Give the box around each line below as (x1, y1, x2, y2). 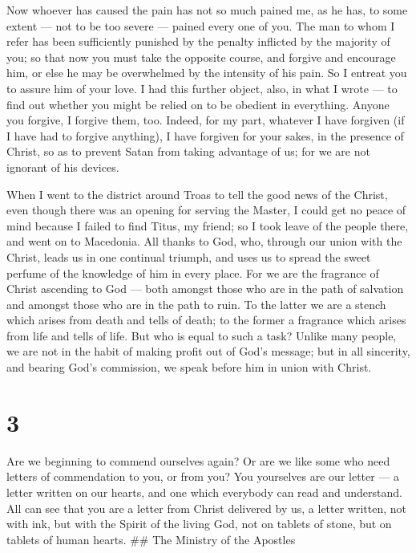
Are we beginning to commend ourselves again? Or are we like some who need (6, 452, 390, 469)
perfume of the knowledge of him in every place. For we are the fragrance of (6, 264, 379, 281)
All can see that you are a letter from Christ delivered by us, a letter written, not (6, 499, 407, 516)
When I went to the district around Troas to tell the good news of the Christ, (6, 185, 388, 202)
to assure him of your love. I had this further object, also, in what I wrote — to (6, 79, 398, 96)
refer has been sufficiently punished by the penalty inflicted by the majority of (6, 33, 390, 50)
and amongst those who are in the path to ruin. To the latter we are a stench (6, 295, 386, 312)
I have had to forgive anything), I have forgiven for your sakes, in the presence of (6, 127, 404, 144)
